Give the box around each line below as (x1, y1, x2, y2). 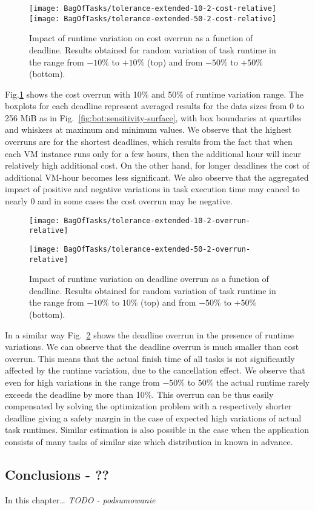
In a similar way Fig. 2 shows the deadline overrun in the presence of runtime (5, 328, 294, 341)
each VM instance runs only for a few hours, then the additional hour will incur (5, 147, 301, 159)
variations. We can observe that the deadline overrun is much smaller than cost (5, 340, 299, 353)
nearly (5, 195, 28, 207)
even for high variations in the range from (5, 376, 160, 388)
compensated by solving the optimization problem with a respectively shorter (5, 400, 292, 412)
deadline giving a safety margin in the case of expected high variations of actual (5, 411, 302, 424)
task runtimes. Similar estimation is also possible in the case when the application (5, 423, 309, 436)
